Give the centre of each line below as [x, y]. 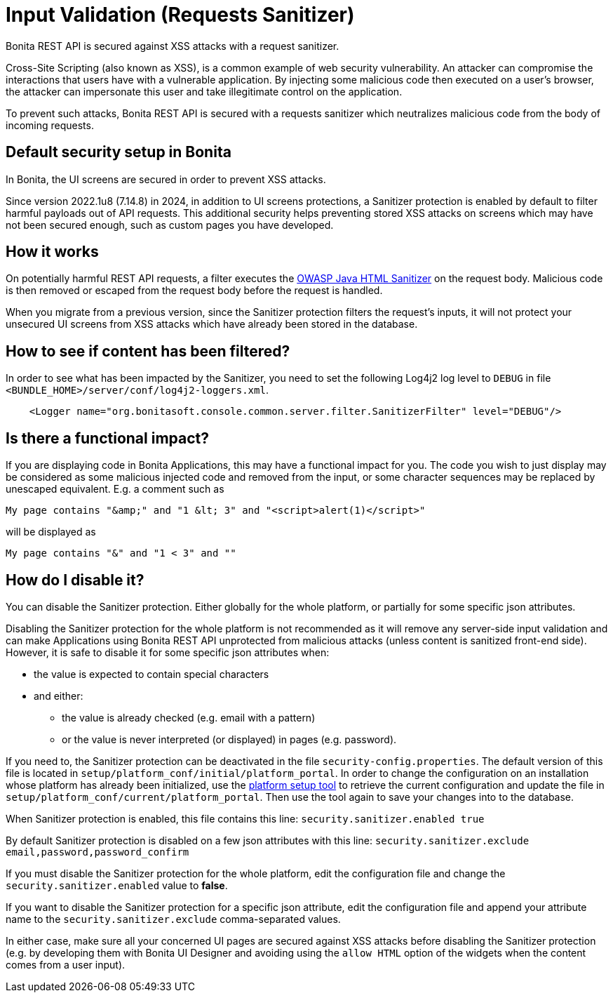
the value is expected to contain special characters [151, 674]
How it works [52, 252]
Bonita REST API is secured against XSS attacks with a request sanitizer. [173, 46]
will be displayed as [51, 532]
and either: [59, 696]
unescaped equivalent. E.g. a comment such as [115, 489]
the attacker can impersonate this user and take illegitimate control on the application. [204, 91]
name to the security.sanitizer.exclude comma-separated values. [173, 919]
